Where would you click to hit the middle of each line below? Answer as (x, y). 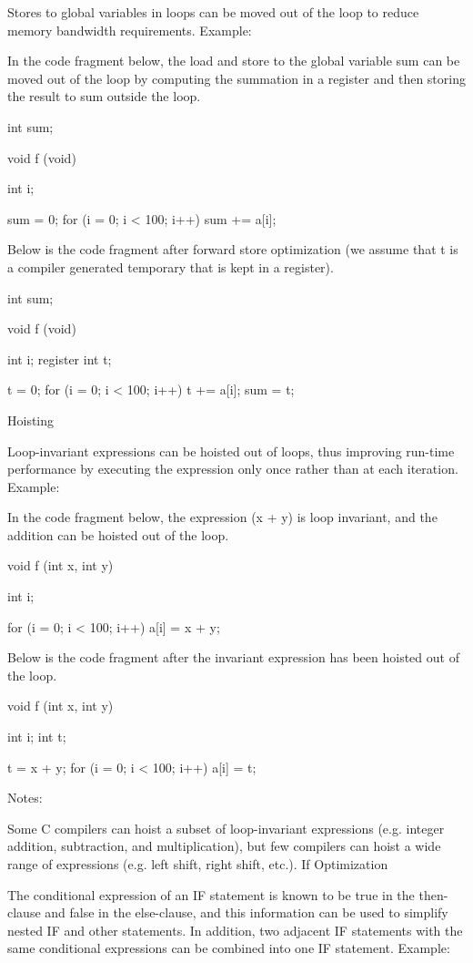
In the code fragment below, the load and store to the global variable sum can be (234, 61)
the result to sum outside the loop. (104, 96)
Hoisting (31, 420)
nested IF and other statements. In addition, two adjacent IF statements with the (235, 930)
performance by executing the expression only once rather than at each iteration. (233, 469)
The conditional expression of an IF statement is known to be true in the (211, 894)
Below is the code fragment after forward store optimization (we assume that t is (233, 249)
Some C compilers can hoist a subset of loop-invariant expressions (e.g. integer (226, 828)
